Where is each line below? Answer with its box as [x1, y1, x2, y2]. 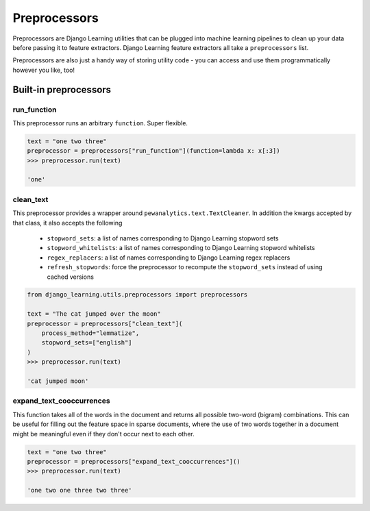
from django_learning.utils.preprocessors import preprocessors [27, 291, 248, 299]
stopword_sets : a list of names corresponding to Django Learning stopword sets [47, 234, 279, 242]
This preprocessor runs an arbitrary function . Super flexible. [12, 119, 188, 127]
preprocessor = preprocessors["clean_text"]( [27, 319, 183, 327]
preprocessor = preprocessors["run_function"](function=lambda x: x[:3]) [27, 147, 280, 155]
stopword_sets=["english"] [41, 339, 133, 347]
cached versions [47, 273, 94, 281]
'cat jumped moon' [27, 377, 89, 385]
